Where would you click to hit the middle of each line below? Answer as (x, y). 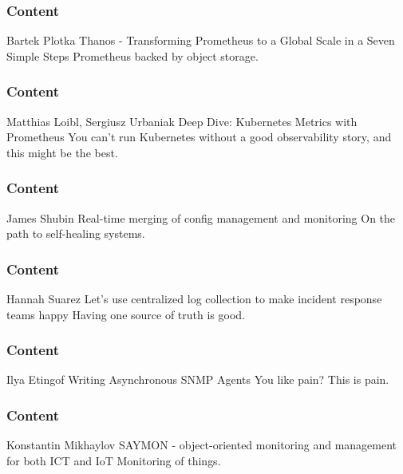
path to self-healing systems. (76, 233)
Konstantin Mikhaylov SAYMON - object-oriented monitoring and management (202, 445)
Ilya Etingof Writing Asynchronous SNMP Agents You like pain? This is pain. (198, 379)
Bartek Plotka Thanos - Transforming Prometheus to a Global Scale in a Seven (201, 40)
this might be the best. (62, 152)
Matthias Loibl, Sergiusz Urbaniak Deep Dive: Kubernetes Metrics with (182, 121)
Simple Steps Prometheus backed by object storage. (132, 55)
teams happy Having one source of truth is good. (126, 314)
